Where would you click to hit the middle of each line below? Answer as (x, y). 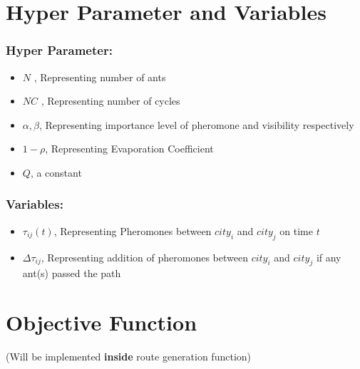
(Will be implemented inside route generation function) (129, 357)
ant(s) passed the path (72, 273)
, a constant (56, 172)
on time (296, 230)
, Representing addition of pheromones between (144, 257)
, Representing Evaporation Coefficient (129, 149)
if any (329, 257)
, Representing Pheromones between (133, 230)
